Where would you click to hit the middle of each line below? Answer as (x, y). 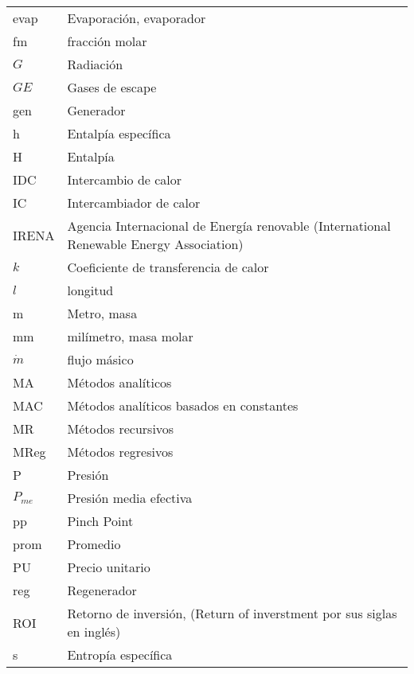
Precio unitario (109, 567)
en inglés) (94, 631)
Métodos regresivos (120, 452)
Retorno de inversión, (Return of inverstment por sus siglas (232, 613)
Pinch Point (100, 521)
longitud (90, 290)
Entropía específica (120, 655)
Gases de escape (112, 87)
